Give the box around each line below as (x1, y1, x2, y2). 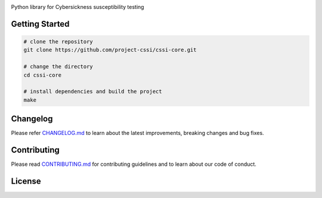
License (11, 176, 41, 186)
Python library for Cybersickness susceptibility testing (11, 4, 144, 10)
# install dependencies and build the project (23, 88, 162, 95)
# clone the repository (23, 39, 94, 45)
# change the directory (23, 63, 94, 70)
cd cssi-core (23, 71, 62, 78)
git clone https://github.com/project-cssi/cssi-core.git (23, 46, 197, 54)
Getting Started (11, 18, 70, 29)
